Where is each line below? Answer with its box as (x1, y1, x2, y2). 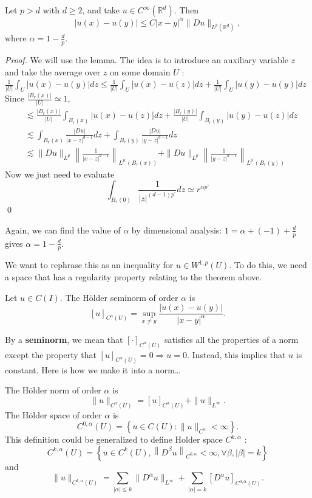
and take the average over (5, 65, 101, 78)
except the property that (5, 348, 97, 361)
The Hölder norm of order (5, 384, 101, 396)
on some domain (110, 65, 171, 78)
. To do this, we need (229, 258, 307, 271)
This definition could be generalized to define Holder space (5, 433, 223, 446)
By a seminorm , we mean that (5, 333, 123, 345)
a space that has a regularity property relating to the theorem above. (5, 270, 262, 283)
